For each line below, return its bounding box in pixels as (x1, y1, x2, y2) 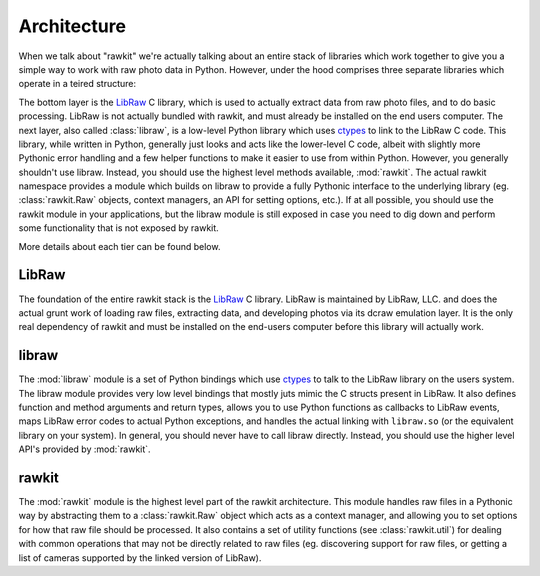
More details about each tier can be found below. (18, 240, 221, 252)
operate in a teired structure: (18, 78, 137, 90)
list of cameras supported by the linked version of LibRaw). (18, 551, 262, 564)
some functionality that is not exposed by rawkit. (18, 222, 219, 234)
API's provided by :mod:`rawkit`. (18, 443, 151, 455)
